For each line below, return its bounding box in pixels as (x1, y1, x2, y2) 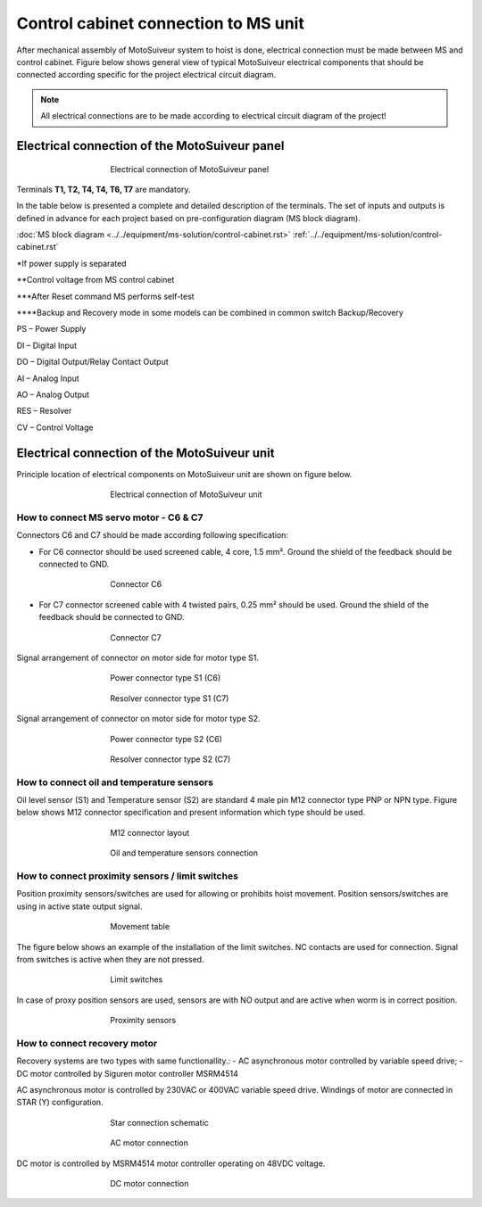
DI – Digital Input (16, 340, 78, 351)
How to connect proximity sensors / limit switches (16, 870, 238, 882)
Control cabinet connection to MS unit (16, 13, 305, 33)
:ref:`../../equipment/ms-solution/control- (292, 229, 443, 240)
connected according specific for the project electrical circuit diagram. (16, 70, 277, 80)
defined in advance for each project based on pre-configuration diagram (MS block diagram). (16, 212, 361, 223)
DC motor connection (110, 1178, 189, 1188)
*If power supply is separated (16, 258, 127, 269)
